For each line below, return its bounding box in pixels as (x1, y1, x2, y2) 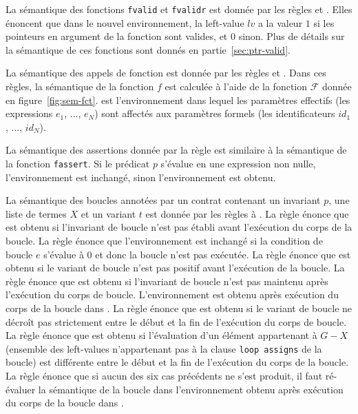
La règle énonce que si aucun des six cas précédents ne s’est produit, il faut (6, 369, 323, 383)
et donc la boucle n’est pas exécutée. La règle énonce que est (95, 247, 351, 261)
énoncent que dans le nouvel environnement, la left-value (6, 15, 244, 30)
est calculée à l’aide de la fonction (165, 79, 307, 94)
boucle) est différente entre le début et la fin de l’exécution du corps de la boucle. (6, 355, 349, 369)
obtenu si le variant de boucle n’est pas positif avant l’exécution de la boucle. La (6, 260, 345, 275)
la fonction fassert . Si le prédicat (6, 156, 150, 170)
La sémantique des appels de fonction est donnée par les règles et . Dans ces (6, 65, 326, 80)
